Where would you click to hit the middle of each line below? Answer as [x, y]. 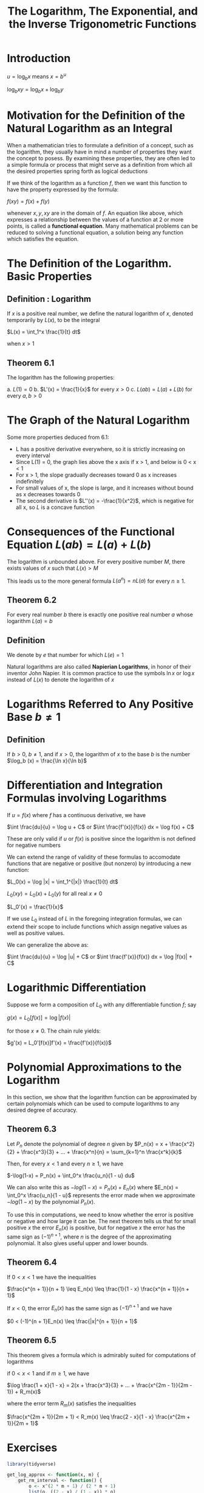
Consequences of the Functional [91, 532]
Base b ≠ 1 [34, 717]
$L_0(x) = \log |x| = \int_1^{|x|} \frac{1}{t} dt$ [63, 882]
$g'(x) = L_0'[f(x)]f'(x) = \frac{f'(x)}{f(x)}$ [59, 1043]
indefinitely [30, 481]
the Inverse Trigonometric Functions [103, 24]
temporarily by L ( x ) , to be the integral [53, 320]
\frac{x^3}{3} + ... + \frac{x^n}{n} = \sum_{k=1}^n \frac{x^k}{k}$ [101, 1151]
